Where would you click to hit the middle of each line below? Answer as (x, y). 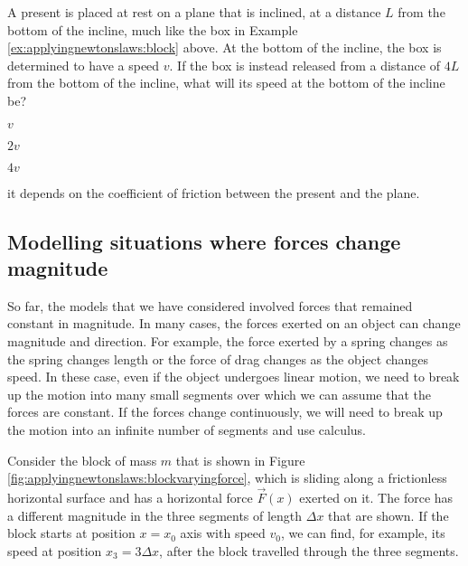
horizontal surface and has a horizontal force (130, 497)
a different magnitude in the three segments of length (155, 515)
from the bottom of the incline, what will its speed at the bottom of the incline (226, 83)
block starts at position (71, 533)
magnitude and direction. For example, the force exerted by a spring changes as (228, 340)
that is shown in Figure (240, 460)
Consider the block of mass (82, 460)
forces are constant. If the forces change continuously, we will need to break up (225, 412)
